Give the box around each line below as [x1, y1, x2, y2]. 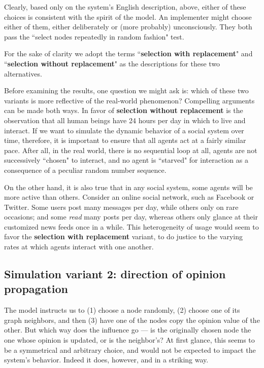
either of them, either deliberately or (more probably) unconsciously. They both [4, 21, 252, 32]
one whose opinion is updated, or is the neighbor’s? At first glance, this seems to [4, 335, 255, 345]
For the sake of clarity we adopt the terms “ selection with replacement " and [4, 48, 253, 59]
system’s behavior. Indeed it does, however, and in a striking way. [4, 354, 209, 365]
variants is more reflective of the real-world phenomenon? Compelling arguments [4, 95, 255, 105]
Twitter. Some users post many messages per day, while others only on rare [4, 201, 239, 212]
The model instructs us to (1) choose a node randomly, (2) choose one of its [4, 305, 240, 315]
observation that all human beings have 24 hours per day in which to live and [4, 115, 246, 125]
